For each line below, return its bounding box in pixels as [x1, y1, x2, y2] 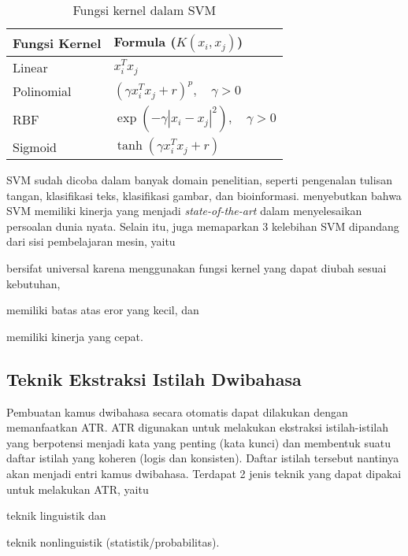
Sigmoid [13, 137, 57, 156]
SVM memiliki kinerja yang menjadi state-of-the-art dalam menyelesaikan [6, 202, 362, 219]
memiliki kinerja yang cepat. [6, 328, 143, 344]
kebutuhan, [6, 275, 61, 291]
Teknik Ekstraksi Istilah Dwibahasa [6, 366, 302, 391]
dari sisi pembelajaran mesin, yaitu [6, 233, 176, 250]
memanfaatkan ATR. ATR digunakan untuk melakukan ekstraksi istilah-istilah [6, 419, 388, 436]
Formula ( [113, 32, 176, 50]
